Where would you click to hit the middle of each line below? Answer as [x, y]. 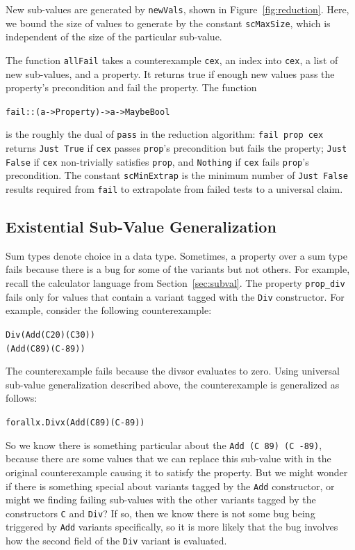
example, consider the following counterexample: [109, 310]
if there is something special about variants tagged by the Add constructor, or [170, 486]
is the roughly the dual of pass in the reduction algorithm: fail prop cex [165, 134]
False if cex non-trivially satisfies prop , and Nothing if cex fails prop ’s [157, 161]
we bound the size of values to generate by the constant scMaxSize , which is [168, 23]
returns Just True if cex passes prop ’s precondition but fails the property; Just [176, 148]
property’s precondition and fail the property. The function [131, 87]
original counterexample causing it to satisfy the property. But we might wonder [177, 472]
